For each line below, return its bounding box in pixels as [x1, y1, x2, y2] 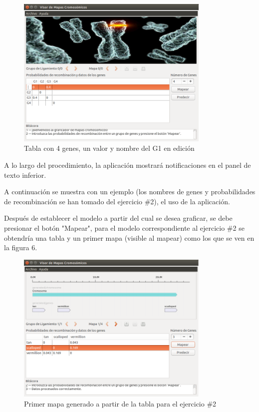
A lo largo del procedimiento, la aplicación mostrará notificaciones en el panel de [4, 159, 251, 170]
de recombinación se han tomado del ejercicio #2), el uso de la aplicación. [4, 196, 230, 206]
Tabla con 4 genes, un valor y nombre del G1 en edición [24, 143, 195, 153]
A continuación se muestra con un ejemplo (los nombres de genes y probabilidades [4, 186, 256, 197]
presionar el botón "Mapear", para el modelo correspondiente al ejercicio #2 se [4, 222, 245, 233]
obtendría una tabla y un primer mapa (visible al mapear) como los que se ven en [4, 232, 255, 243]
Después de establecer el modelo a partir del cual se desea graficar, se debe [4, 213, 233, 223]
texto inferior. [4, 169, 46, 180]
